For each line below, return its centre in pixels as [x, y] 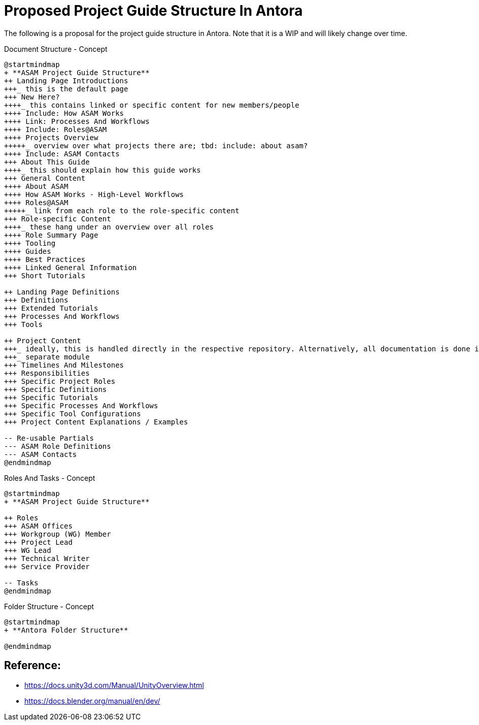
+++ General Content [45, 178]
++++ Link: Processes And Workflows [77, 121]
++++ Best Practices [45, 259]
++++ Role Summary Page [51, 235]
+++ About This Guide [47, 162]
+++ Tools [23, 324]
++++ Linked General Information [71, 267]
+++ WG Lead [28, 550]
